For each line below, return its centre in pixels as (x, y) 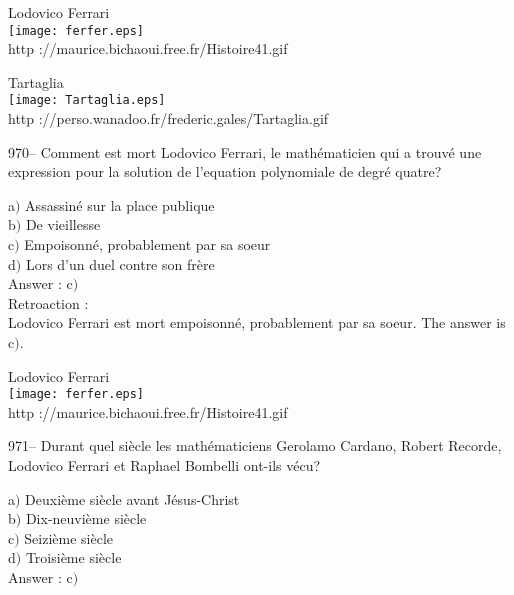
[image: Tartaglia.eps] (87, 100)
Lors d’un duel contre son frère (120, 263)
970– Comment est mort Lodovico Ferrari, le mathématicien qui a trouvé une (245, 151)
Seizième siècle (69, 537)
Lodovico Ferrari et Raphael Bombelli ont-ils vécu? (164, 465)
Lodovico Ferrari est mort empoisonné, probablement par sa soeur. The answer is (257, 322)
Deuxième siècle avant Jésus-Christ (132, 498)
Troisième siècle (73, 557)
